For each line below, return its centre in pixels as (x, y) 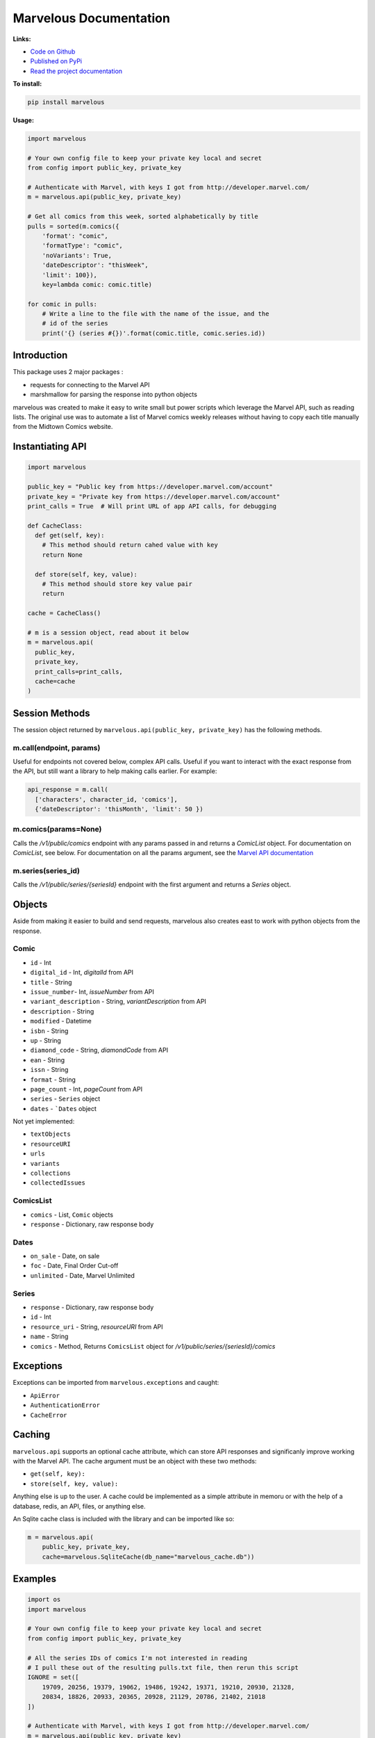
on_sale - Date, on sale (65, 1256)
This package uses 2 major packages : (68, 372)
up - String (46, 1040)
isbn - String (49, 1031)
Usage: (24, 120)
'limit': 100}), (69, 275)
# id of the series (75, 324)
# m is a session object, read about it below (108, 632)
